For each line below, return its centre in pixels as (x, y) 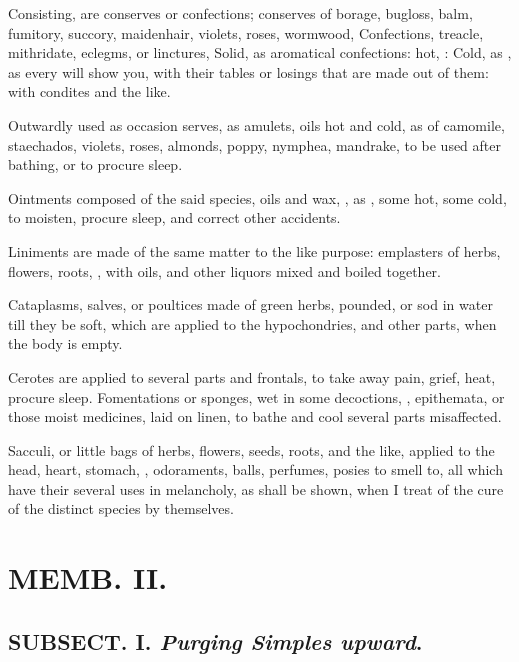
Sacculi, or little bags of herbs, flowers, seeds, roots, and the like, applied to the (251, 449)
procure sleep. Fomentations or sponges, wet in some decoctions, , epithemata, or (256, 396)
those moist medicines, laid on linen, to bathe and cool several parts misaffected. (255, 416)
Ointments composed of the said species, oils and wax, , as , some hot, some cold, (257, 197)
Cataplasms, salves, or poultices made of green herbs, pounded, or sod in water (250, 304)
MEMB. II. (88, 577)
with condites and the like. (89, 91)
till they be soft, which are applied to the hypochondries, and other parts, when (252, 323)
